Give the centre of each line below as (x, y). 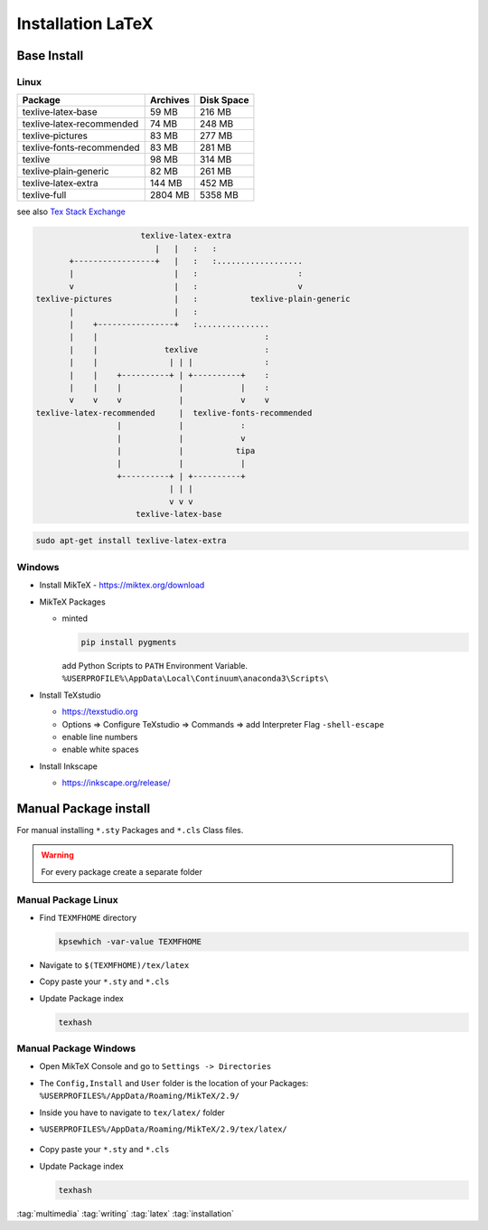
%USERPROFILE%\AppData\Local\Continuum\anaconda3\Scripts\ (196, 679)
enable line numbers (100, 737)
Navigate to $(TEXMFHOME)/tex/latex (114, 965)
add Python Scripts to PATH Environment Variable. (155, 665)
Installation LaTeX (85, 23)
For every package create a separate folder (122, 871)
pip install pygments (129, 642)
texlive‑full (44, 195)
